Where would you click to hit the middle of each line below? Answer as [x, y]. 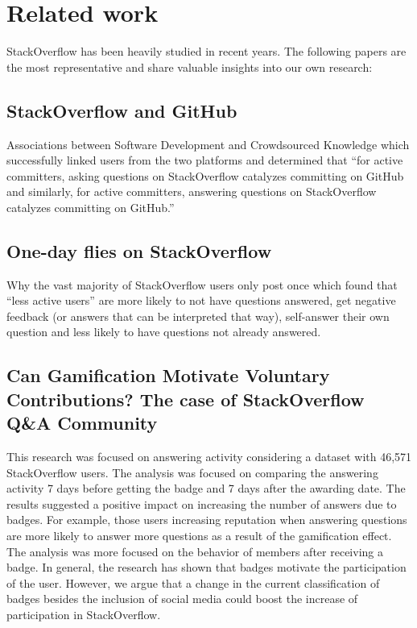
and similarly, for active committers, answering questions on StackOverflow [192, 191]
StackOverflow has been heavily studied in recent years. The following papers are [206, 51]
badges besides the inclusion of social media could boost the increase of [182, 599]
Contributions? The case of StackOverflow [186, 399]
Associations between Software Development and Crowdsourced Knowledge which [208, 144]
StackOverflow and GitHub [122, 110]
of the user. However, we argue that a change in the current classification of [193, 582]
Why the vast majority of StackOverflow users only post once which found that [202, 284]
